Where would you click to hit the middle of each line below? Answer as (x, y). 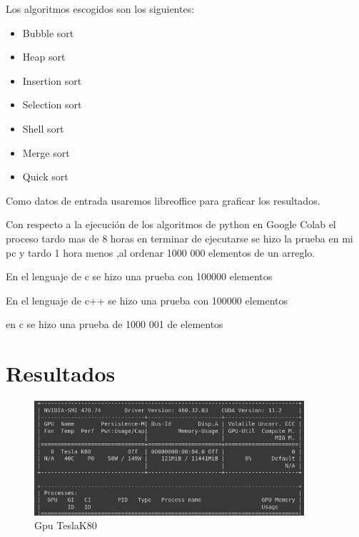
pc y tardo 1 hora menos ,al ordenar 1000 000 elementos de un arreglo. (161, 252)
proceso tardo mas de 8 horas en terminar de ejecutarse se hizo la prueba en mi (179, 238)
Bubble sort (48, 32)
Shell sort (43, 128)
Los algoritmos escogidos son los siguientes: (100, 9)
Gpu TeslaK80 (66, 525)
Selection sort (52, 104)
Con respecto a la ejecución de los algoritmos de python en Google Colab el (171, 224)
